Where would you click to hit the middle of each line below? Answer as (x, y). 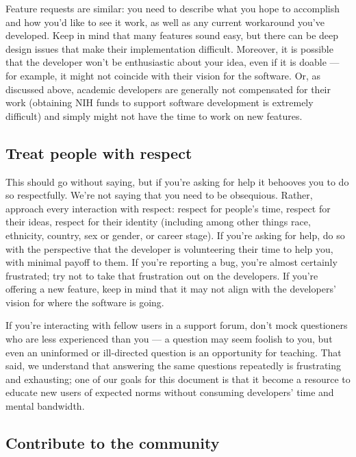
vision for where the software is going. (85, 302)
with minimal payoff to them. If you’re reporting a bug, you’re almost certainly (171, 262)
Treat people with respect (99, 152)
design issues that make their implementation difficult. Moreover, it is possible (169, 48)
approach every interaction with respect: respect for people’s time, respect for (168, 208)
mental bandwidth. (45, 406)
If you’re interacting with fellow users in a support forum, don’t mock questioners (177, 325)
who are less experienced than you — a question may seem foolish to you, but (169, 339)
